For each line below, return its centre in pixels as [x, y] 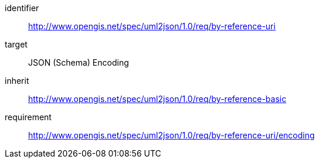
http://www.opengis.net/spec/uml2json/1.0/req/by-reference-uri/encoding [172, 135]
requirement [28, 117]
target [16, 44]
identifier [22, 8]
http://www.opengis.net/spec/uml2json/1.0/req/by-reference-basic [157, 99]
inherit [17, 81]
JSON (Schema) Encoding [79, 62]
